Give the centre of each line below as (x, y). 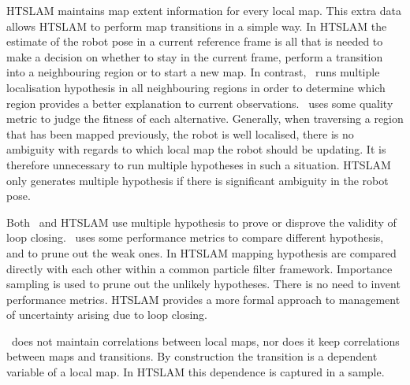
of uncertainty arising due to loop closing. (107, 315)
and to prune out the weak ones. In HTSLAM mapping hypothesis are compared (201, 252)
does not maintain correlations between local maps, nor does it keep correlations (205, 341)
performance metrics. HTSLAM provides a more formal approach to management (203, 299)
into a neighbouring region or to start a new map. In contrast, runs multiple (193, 72)
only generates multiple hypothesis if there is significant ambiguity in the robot (198, 180)
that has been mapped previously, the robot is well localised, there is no (180, 133)
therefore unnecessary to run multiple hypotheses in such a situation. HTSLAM (199, 164)
